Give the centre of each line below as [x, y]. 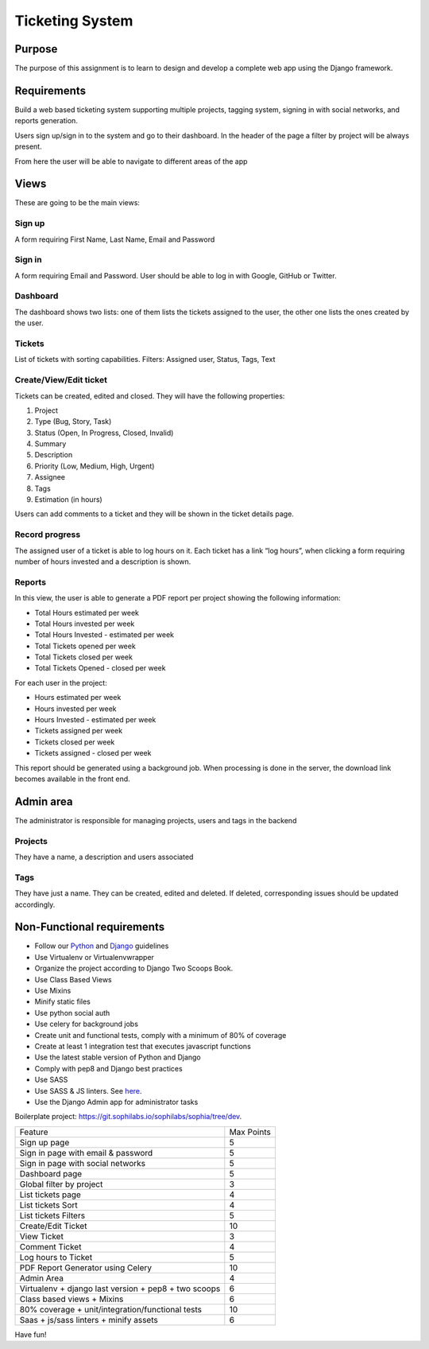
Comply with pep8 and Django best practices [108, 1068]
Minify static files [63, 1001]
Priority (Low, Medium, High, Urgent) [95, 466]
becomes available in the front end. [72, 779]
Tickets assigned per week [79, 731]
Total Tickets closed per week [83, 657]
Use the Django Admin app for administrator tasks [116, 1102]
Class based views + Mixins [71, 1299]
